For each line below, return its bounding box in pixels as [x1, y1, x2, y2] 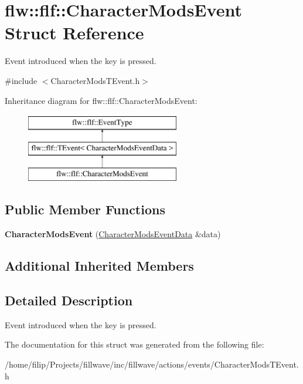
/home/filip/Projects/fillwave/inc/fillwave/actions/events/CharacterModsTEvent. [5, 358, 299, 370]
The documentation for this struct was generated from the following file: [5, 338, 264, 351]
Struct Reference [5, 21, 144, 45]
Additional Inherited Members [5, 257, 194, 275]
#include [5, 74, 38, 86]
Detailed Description [5, 291, 133, 309]
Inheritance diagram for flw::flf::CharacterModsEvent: [5, 94, 198, 106]
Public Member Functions [5, 200, 165, 218]
